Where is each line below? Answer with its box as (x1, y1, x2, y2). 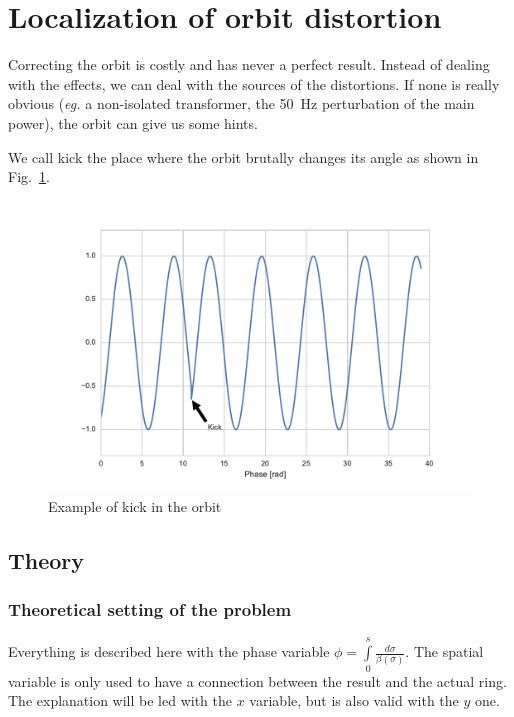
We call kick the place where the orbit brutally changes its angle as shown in (8, 146, 479, 167)
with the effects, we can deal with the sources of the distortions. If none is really (8, 73, 500, 94)
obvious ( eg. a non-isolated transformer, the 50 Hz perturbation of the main (8, 93, 475, 114)
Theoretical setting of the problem (8, 597, 292, 622)
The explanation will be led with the (8, 690, 233, 711)
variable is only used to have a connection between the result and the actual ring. (8, 670, 507, 691)
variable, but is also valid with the (249, 690, 459, 711)
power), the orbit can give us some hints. (8, 112, 258, 133)
